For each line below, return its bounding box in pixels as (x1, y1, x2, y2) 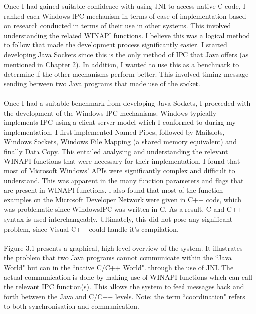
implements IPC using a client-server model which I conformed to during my (4, 117, 236, 127)
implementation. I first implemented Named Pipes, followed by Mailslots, (4, 126, 225, 137)
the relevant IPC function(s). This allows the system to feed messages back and (4, 281, 244, 292)
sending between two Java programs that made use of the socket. (4, 78, 200, 88)
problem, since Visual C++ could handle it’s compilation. (4, 223, 179, 234)
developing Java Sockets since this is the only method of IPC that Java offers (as (4, 49, 249, 59)
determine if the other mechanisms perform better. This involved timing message (4, 69, 249, 79)
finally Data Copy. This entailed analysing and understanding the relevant (4, 146, 228, 156)
